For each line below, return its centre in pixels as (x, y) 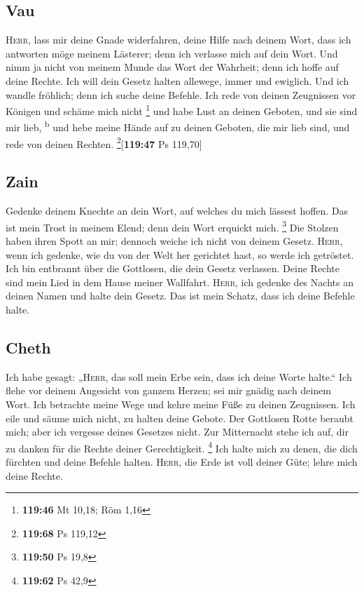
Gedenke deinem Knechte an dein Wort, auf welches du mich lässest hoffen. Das (177, 211)
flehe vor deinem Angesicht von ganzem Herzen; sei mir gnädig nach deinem (168, 390)
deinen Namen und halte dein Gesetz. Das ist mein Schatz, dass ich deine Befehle (180, 296)
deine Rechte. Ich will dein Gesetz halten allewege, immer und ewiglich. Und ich (177, 80)
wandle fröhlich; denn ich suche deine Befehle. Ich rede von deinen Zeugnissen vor (181, 94)
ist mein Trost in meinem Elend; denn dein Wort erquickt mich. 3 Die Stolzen (172, 226)
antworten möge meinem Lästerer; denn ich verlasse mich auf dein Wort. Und (172, 53)
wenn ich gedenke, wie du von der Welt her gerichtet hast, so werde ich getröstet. (180, 254)
